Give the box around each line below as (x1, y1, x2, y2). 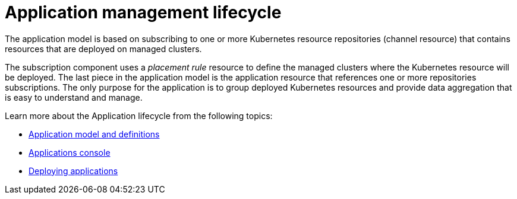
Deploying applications (29, 165, 118, 176)
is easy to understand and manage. (5, 92, 143, 102)
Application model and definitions (29, 129, 160, 139)
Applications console (29, 147, 111, 158)
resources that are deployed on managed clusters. (5, 43, 202, 54)
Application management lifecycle (5, 2, 282, 23)
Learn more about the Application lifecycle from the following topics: (5, 110, 273, 121)
